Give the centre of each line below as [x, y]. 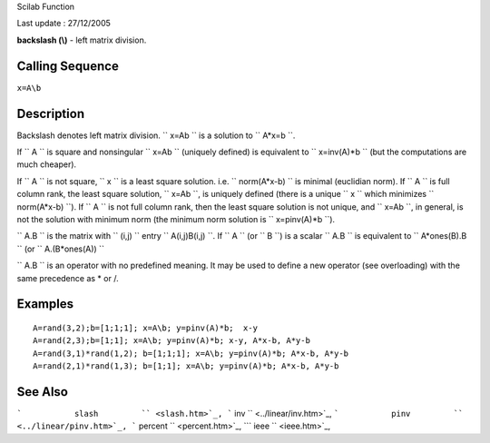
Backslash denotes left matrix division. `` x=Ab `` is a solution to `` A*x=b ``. [156, 135]
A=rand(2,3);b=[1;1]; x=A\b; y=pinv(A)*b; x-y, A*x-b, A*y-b [171, 341]
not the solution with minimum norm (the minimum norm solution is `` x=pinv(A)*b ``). [176, 219]
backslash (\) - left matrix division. [82, 40]
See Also [42, 392]
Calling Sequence [68, 66]
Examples [45, 304]
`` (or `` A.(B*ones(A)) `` [60, 249]
